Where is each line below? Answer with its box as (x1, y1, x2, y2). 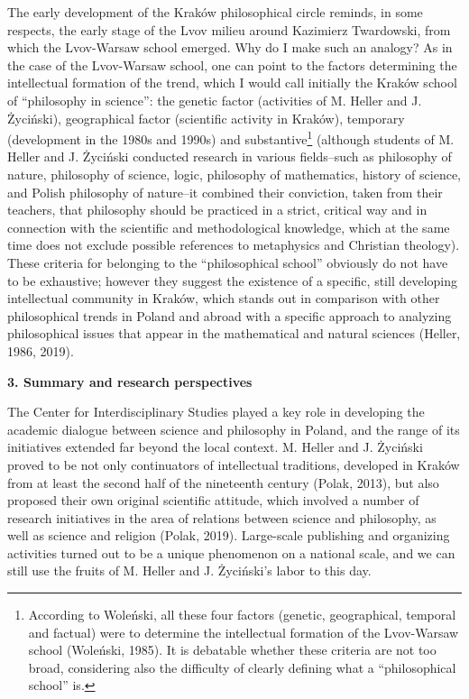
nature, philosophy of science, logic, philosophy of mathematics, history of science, (7, 165, 461, 183)
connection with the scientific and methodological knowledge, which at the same (7, 217, 450, 236)
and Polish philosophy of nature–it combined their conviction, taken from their (7, 182, 443, 201)
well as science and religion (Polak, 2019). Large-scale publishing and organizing (7, 526, 450, 545)
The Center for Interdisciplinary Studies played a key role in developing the (7, 402, 425, 421)
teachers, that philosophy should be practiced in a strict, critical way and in (7, 200, 428, 219)
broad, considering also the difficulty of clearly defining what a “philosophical (28, 658, 456, 676)
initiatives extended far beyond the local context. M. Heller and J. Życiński (7, 437, 423, 456)
